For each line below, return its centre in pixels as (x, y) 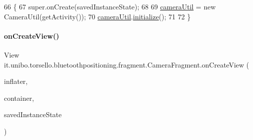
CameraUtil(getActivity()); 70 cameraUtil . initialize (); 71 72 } (97, 16)
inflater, (16, 81)
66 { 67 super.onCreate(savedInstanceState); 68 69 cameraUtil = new (110, 6)
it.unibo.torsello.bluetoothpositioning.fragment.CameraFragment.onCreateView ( (126, 64)
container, (19, 98)
